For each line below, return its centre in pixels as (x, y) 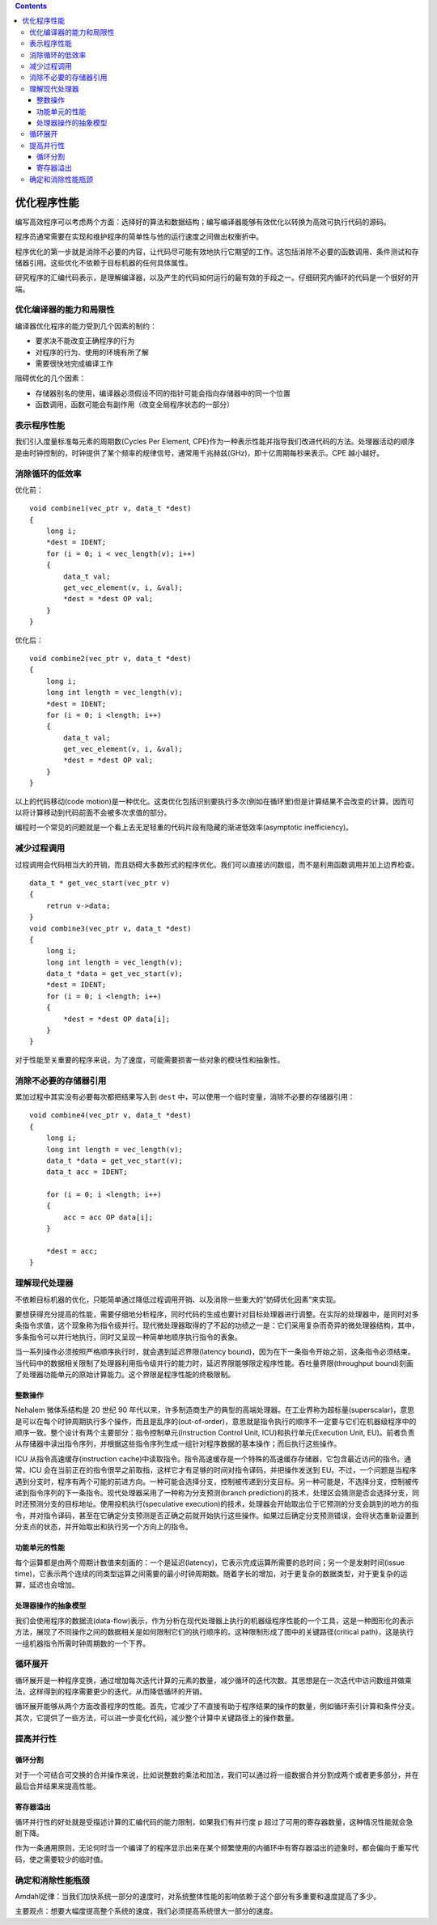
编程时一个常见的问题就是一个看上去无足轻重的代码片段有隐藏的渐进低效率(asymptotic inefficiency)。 (184, 827)
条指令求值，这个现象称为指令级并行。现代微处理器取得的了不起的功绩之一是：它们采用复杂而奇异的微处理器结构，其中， (217, 1325)
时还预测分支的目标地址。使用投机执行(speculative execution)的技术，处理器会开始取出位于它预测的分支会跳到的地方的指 (217, 1504)
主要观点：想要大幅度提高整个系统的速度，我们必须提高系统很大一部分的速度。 (146, 1911)
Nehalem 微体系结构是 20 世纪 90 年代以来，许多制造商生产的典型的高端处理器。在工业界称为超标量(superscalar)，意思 (215, 1410)
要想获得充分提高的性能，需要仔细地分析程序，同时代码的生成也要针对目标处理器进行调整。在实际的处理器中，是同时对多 (217, 1314)
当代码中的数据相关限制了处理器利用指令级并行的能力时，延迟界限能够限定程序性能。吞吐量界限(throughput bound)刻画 (214, 1363)
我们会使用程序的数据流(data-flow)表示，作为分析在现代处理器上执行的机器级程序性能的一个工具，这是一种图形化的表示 (214, 1620)
